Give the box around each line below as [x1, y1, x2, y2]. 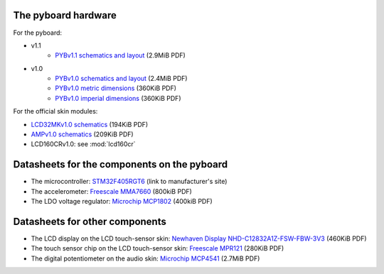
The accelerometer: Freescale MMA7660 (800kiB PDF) [31, 187, 192, 195]
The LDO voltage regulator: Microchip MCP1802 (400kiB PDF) [31, 197, 213, 206]
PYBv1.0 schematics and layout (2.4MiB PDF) [55, 75, 188, 83]
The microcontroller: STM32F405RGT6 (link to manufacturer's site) [31, 177, 228, 186]
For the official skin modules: [13, 107, 98, 116]
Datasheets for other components [13, 215, 166, 227]
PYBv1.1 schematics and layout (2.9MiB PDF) [55, 51, 186, 60]
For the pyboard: [13, 28, 63, 37]
